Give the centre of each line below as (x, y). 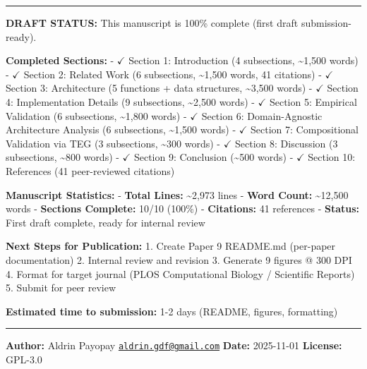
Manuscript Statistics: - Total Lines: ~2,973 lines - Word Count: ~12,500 (177, 194)
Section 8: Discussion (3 (286, 143)
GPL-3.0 (24, 359)
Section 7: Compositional (305, 129)
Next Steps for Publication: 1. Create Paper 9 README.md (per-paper (171, 246)
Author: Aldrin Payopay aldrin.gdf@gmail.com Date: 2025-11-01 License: (174, 345)
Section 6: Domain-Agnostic (262, 115)
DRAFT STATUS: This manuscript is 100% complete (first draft (152, 23)
